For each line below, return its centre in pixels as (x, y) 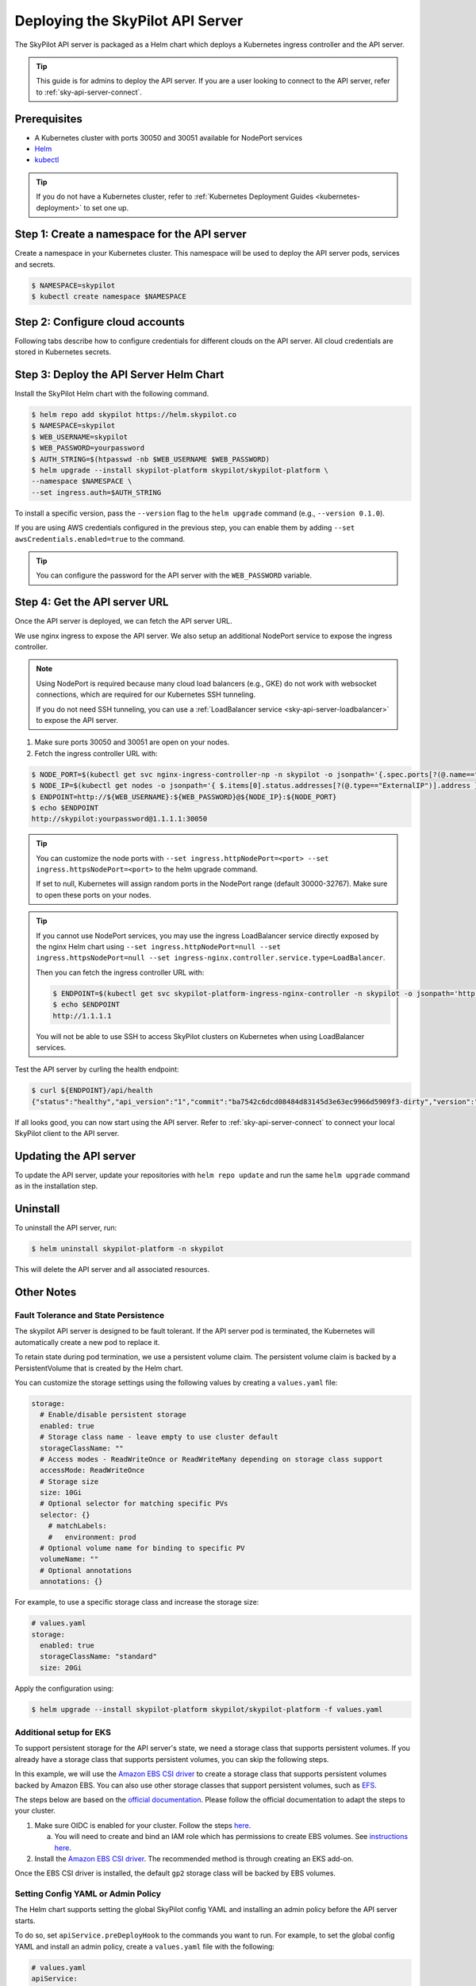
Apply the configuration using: (64, 1688)
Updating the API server (75, 1156)
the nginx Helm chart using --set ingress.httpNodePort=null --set (159, 947)
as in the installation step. (56, 1186)
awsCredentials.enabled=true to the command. (100, 539)
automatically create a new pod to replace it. (87, 1342)
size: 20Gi (61, 1667)
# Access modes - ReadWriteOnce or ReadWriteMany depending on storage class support (211, 1459)
